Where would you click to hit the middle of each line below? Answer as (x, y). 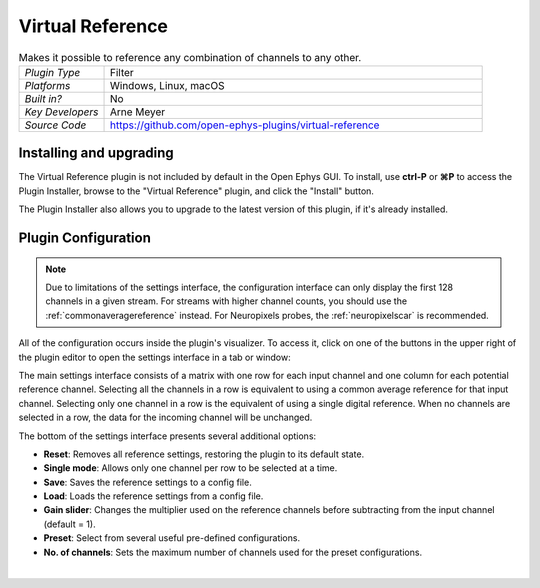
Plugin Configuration (85, 238)
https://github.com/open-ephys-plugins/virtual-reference (244, 125)
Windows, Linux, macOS (167, 85)
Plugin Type (52, 72)
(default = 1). (69, 524)
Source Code (55, 125)
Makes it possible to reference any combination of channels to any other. (190, 57)
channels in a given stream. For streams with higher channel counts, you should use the (226, 301)
